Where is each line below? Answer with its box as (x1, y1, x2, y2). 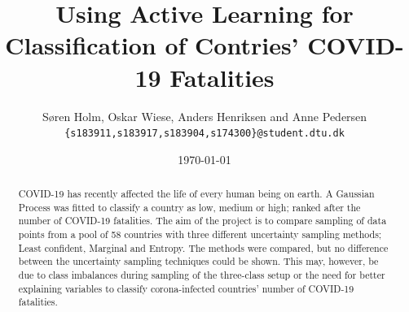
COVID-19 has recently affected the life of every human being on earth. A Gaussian (18, 187, 375, 201)
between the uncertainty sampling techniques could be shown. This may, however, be (18, 254, 379, 268)
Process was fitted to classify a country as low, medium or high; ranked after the (18, 200, 361, 214)
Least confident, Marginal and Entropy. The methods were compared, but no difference (18, 240, 389, 254)
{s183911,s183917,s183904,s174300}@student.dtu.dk (64, 128, 345, 140)
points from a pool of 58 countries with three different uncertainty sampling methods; (18, 227, 382, 241)
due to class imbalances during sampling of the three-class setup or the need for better (18, 268, 385, 282)
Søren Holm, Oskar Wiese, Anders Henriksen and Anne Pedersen (42, 107, 367, 124)
